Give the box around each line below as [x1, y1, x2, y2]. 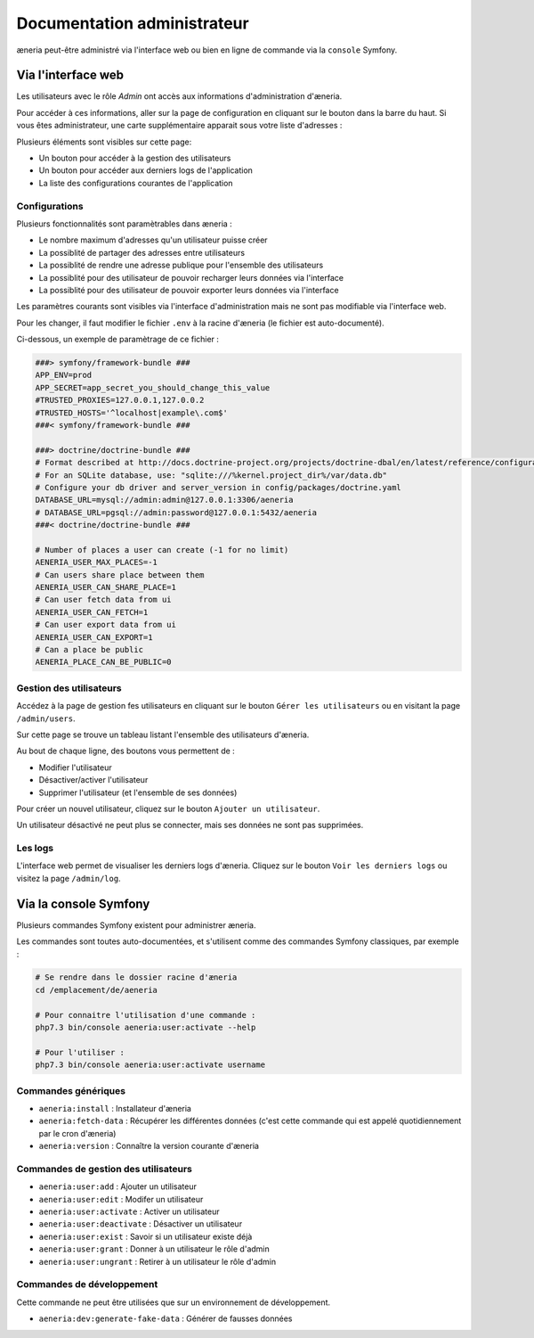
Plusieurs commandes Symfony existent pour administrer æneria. [16, 919, 256, 931]
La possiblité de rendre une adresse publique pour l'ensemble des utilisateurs [38, 259, 324, 271]
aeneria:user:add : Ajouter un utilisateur [38, 1181, 198, 1192]
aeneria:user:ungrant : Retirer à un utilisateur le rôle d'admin [38, 1256, 277, 1267]
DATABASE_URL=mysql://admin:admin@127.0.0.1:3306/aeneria [35, 495, 294, 505]
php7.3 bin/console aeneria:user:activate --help [35, 1022, 256, 1033]
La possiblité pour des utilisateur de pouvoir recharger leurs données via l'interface [38, 272, 344, 283]
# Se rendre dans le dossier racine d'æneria [35, 973, 238, 982]
